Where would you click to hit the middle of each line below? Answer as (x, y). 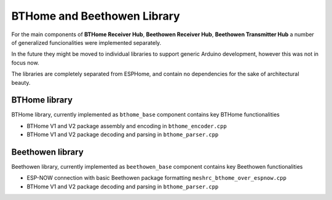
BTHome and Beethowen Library (96, 16)
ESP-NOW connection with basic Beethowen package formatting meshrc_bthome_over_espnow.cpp (157, 178)
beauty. (21, 82)
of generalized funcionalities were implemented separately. (86, 42)
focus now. (25, 63)
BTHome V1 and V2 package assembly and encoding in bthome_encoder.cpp (127, 126)
